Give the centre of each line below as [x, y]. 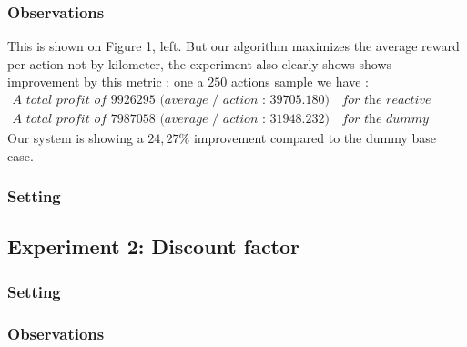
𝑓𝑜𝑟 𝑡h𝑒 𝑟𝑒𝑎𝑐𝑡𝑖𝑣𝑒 [386, 101]
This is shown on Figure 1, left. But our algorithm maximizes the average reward [233, 46]
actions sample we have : [299, 82]
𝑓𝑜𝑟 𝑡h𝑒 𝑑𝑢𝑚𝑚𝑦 [385, 120]
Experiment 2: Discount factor [154, 246]
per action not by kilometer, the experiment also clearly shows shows [200, 63]
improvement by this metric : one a [106, 82]
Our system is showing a [76, 138]
